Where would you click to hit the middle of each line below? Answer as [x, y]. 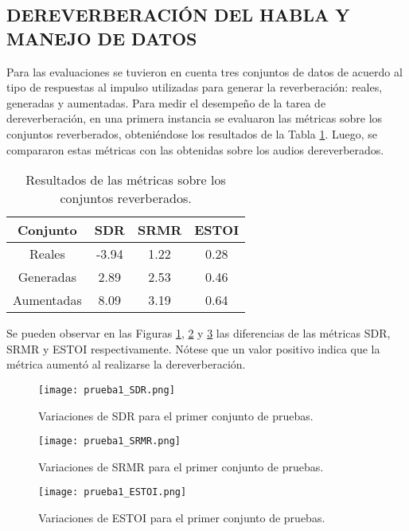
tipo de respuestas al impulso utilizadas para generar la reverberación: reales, [195, 87]
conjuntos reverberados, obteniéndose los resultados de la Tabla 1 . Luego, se [192, 133]
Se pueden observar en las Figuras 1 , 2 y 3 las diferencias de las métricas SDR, [199, 333]
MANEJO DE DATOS [102, 38]
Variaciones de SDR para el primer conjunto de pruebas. [176, 415]
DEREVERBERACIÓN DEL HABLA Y [178, 15]
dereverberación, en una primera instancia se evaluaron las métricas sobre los [195, 118]
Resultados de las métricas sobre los [126, 180]
